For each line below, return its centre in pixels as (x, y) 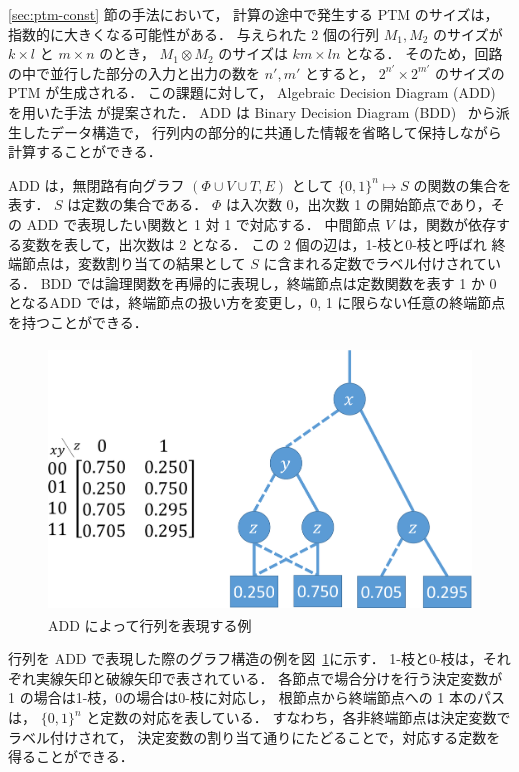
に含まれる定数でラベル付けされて (375, 263)
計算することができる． (85, 151)
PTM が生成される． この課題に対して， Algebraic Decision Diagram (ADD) (252, 92)
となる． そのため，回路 (423, 53)
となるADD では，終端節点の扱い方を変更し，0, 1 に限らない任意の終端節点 (257, 302)
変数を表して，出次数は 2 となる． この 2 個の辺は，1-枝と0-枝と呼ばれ (254, 243)
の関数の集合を (462, 184)
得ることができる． (71, 756)
